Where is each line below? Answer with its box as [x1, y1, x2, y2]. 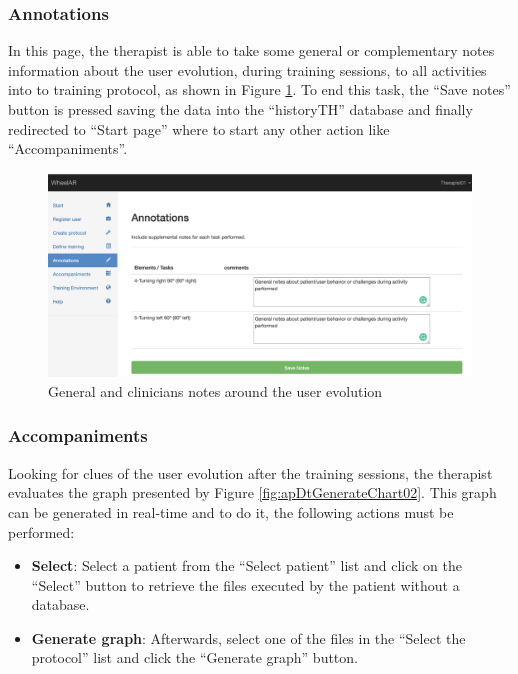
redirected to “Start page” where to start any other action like [8, 118, 390, 139]
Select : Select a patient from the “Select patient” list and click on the [31, 555, 462, 576]
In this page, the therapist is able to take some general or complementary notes [8, 40, 495, 61]
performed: [8, 521, 75, 542]
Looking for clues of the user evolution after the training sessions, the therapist [8, 462, 493, 483]
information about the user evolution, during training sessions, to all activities [8, 59, 487, 80]
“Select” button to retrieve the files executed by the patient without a [31, 574, 460, 595]
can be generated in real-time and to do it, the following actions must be [8, 501, 454, 522]
